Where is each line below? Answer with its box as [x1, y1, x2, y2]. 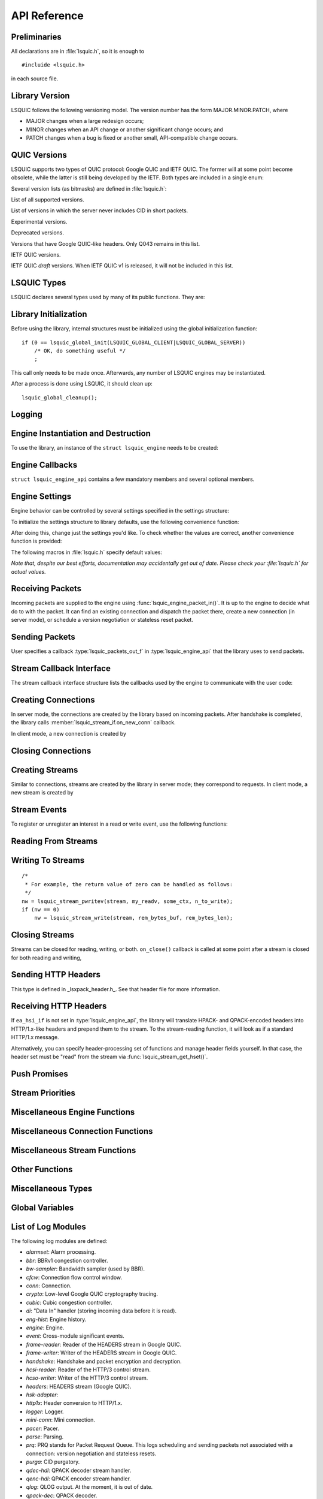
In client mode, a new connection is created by [11, 730, 127, 737]
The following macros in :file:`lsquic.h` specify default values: [11, 549, 163, 556]
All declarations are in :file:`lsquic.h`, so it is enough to [11, 48, 145, 55]
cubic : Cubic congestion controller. [26, 1299, 113, 1306]
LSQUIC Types [11, 278, 66, 288]
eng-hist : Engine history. [26, 1316, 87, 1323]
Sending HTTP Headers [11, 970, 101, 980]
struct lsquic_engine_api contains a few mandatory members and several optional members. [11, 475, 255, 483]
